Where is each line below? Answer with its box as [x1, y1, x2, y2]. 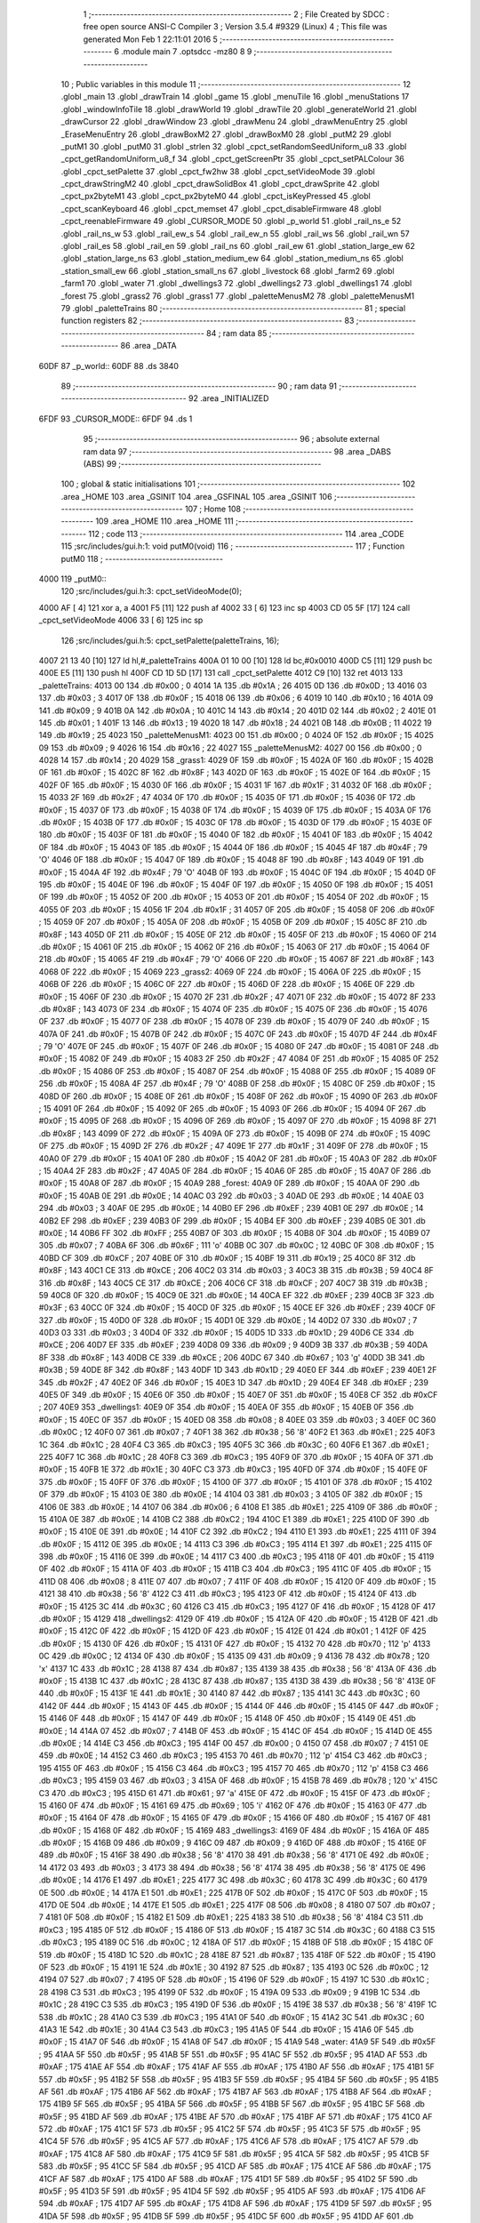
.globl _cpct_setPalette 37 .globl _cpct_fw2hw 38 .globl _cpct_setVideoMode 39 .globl [60, 165, 375, 177]
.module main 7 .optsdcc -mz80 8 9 [121, 46, 252, 57]
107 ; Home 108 [184, 503, 242, 515]
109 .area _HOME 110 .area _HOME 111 [94, 516, 235, 526]
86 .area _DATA [120, 341, 177, 351]
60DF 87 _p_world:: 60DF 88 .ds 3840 [38, 360, 180, 371]
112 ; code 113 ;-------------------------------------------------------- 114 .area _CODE [88, 528, 404, 539]
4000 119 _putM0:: [38, 574, 107, 584]
